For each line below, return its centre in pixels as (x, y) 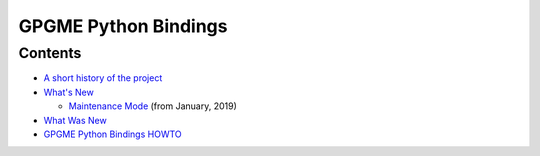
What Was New (75, 120)
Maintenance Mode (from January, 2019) (152, 106)
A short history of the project (103, 78)
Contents (50, 53)
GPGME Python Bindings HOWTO (112, 134)
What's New (68, 92)
